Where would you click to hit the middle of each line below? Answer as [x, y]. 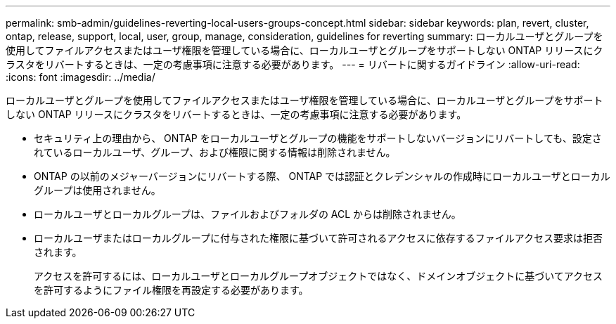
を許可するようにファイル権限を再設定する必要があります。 [171, 290]
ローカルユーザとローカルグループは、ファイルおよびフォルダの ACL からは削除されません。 [248, 214]
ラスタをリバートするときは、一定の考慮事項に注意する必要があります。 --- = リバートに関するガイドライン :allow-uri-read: [293, 64]
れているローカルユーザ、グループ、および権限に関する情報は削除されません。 [215, 152]
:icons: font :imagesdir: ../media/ [81, 77]
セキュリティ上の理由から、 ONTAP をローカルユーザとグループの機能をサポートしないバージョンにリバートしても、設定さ [318, 138]
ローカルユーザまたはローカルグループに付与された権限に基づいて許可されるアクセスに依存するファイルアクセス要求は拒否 [319, 238]
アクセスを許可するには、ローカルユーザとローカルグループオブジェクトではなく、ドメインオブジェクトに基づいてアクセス [319, 276]
